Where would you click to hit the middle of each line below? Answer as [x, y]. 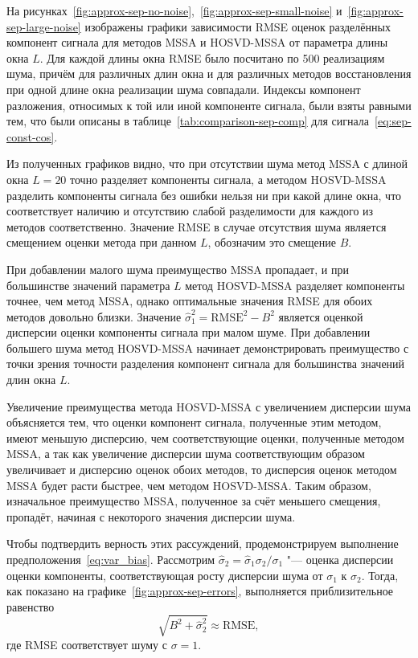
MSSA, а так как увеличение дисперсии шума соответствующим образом [186, 454]
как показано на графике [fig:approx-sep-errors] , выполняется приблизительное [200, 591]
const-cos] [31, 136]
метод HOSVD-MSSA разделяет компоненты [295, 285]
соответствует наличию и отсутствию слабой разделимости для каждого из [190, 211]
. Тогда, [380, 575]
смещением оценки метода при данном [102, 242]
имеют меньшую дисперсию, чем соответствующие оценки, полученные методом [205, 437]
